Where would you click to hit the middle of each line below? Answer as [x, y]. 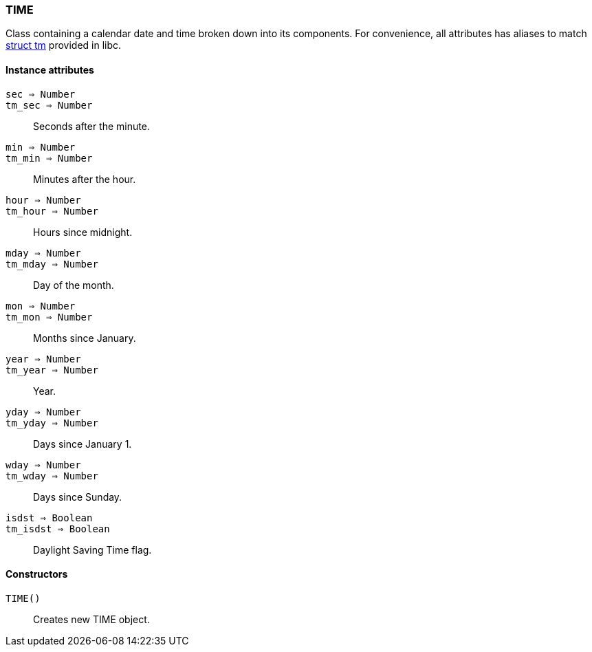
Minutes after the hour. [85, 179]
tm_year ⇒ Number [52, 370]
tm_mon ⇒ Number [49, 317]
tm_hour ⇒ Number [52, 211]
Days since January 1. [83, 444]
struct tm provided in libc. [64, 45]
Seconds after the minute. [91, 126]
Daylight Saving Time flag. [92, 550]
